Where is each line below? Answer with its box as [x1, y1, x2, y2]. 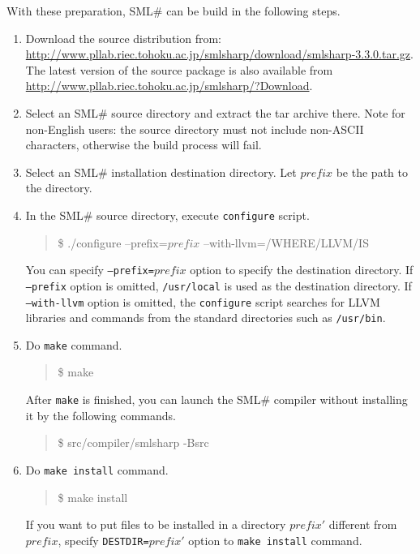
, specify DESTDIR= [58, 531, 149, 548]
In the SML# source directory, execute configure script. [25, 206, 310, 223]
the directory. [25, 179, 92, 196]
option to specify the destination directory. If [190, 261, 414, 278]
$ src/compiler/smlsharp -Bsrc [58, 434, 209, 451]
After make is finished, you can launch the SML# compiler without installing [25, 391, 408, 408]
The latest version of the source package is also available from [25, 61, 333, 78]
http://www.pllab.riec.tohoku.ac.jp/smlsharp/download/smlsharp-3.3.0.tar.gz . [25, 45, 414, 62]
